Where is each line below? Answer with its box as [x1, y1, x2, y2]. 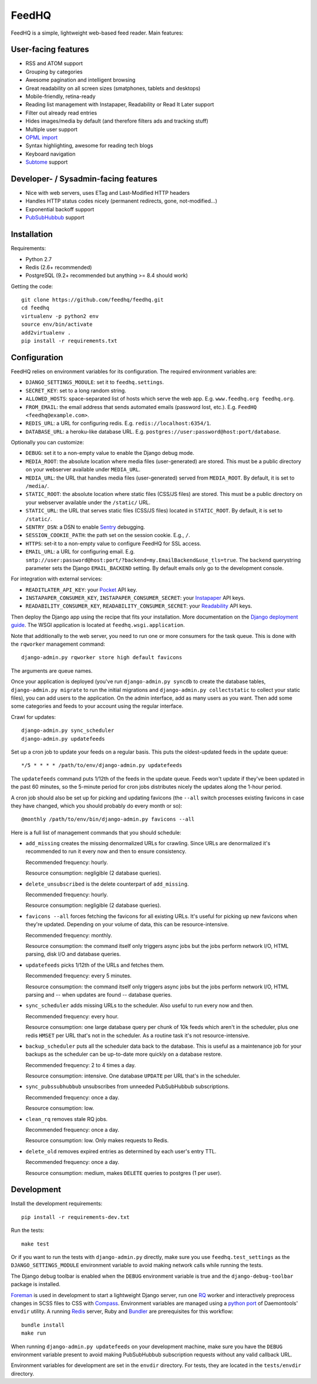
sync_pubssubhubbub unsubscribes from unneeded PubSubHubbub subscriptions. [25, 1083, 230, 1090]
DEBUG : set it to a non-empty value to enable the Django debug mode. [25, 450, 195, 457]
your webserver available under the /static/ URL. [25, 499, 151, 506]
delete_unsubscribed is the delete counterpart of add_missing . [25, 880, 189, 887]
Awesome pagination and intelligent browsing [25, 76, 136, 83]
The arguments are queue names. [11, 667, 93, 674]
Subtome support [25, 158, 68, 166]
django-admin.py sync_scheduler [21, 727, 114, 734]
